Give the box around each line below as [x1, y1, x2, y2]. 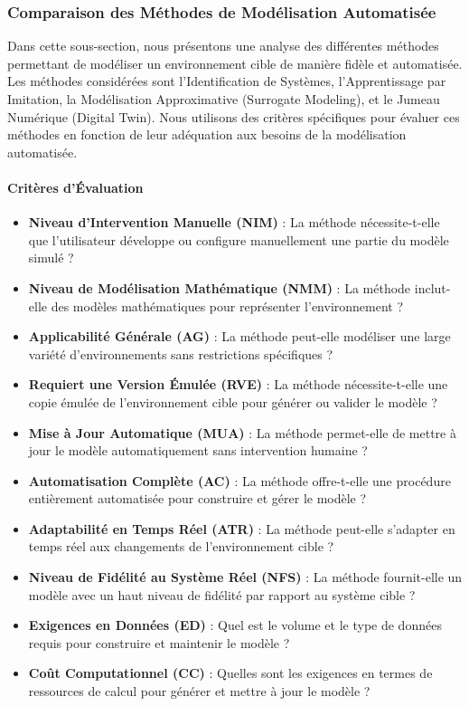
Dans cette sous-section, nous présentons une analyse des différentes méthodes [7, 36, 439, 55]
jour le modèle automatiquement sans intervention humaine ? [28, 441, 368, 460]
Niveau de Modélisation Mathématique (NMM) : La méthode [28, 278, 411, 297]
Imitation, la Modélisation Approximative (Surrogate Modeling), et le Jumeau [7, 90, 440, 108]
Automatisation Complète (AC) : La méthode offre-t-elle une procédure [28, 471, 451, 490]
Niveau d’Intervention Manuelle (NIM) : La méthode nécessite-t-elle [28, 213, 440, 232]
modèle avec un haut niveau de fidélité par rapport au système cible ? [28, 585, 416, 604]
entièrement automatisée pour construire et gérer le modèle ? [28, 489, 367, 508]
